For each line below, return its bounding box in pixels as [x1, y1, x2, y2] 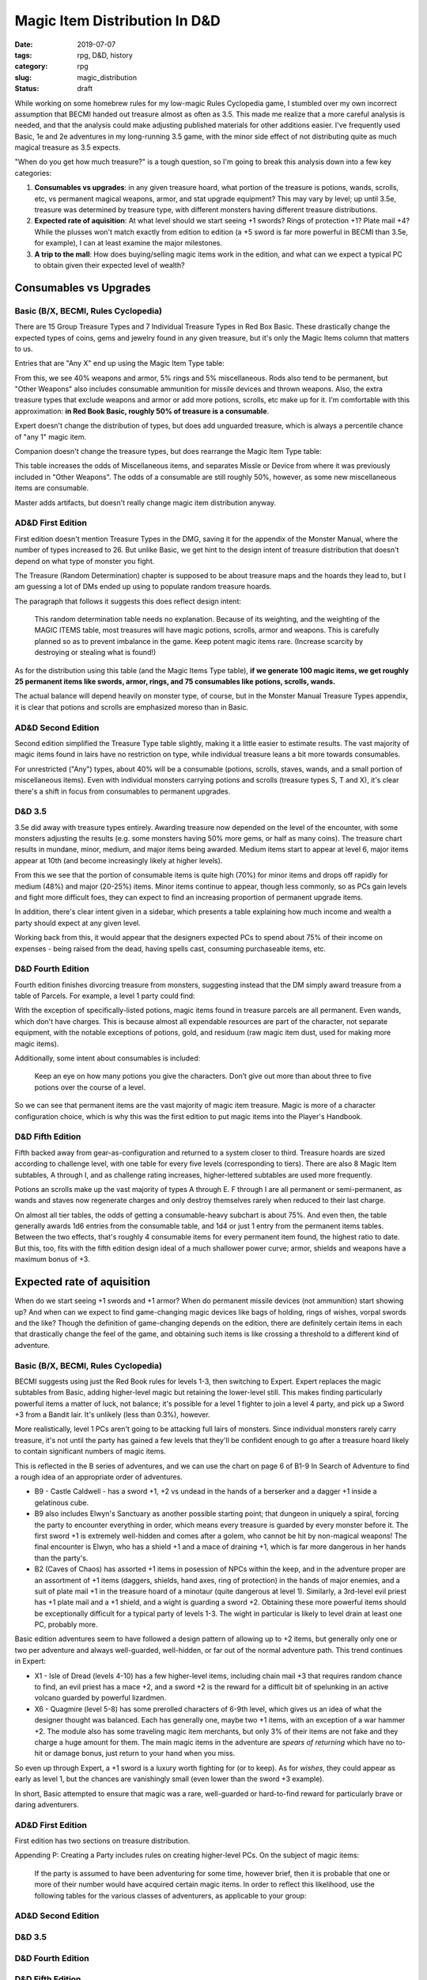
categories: [14, 168, 51, 177]
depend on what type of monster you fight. [14, 556, 155, 565]
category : [14, 62, 48, 71]
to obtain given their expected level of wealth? [34, 260, 185, 269]
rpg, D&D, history [77, 50, 134, 59]
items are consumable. [14, 483, 89, 493]
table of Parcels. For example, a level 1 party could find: [14, 991, 195, 1001]
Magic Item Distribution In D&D [14, 12, 221, 29]
